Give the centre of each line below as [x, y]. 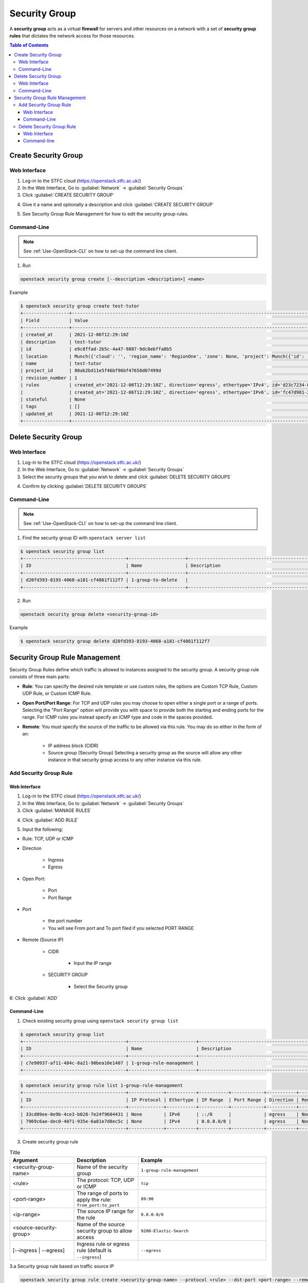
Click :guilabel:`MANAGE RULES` [57, 810]
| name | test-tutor [61, 363]
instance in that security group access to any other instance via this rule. [125, 760]
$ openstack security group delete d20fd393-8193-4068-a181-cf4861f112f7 [115, 641]
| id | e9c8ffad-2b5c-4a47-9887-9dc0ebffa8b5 [96, 349]
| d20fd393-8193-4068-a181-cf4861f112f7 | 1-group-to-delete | [104, 580]
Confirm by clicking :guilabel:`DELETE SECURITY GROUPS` [85, 486]
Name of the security [102, 1167]
